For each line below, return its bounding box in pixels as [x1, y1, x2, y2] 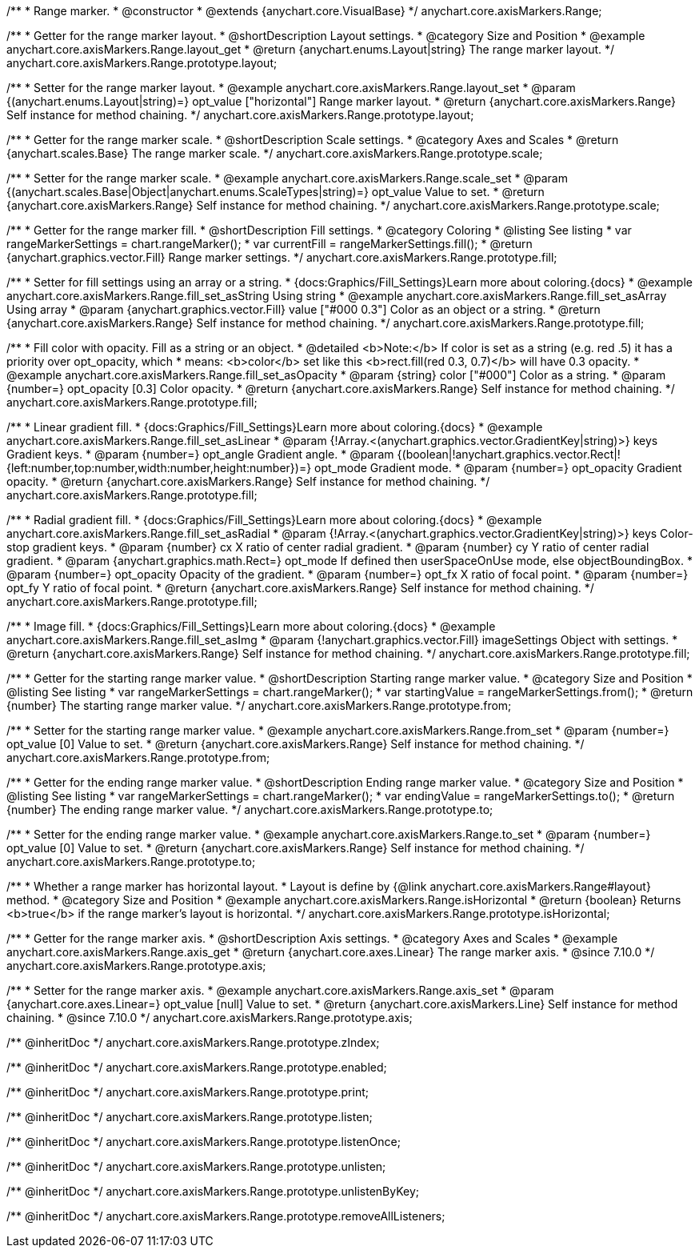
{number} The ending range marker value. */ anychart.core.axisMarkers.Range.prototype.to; [6, 803, 493, 816]
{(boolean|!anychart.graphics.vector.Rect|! [397, 447, 621, 461]
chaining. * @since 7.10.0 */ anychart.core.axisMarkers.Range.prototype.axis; [6, 1011, 413, 1024]
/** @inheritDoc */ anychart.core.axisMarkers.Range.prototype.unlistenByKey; [6, 1184, 420, 1198]
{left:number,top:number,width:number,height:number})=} [6, 461, 312, 475]
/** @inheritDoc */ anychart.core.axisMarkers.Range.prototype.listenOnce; [6, 1135, 401, 1148]
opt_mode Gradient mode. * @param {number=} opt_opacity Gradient [314, 461, 682, 475]
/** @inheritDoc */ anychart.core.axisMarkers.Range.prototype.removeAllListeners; [6, 1209, 445, 1223]
